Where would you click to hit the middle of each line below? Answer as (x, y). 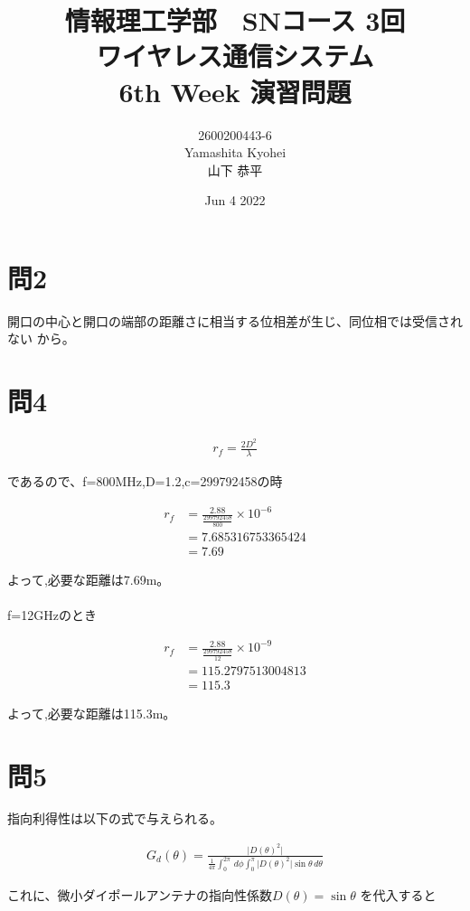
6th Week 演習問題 (235, 91)
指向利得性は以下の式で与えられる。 (115, 818)
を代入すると (398, 894)
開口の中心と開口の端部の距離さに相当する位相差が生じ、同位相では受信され (235, 320)
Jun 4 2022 (235, 200)
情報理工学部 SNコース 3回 (235, 20)
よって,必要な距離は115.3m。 (92, 713)
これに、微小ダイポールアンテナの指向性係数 (140, 894)
